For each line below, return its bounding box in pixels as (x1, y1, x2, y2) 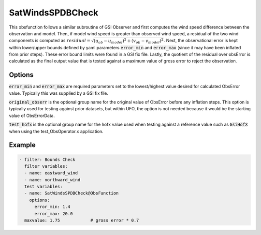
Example (9, 141, 36, 149)
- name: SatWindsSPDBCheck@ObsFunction (24, 191, 119, 196)
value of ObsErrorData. (9, 113, 55, 118)
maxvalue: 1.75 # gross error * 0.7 (24, 218, 139, 223)
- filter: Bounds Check (19, 157, 76, 162)
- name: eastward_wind (24, 170, 78, 176)
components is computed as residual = (9, 38, 91, 44)
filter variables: (24, 163, 68, 169)
